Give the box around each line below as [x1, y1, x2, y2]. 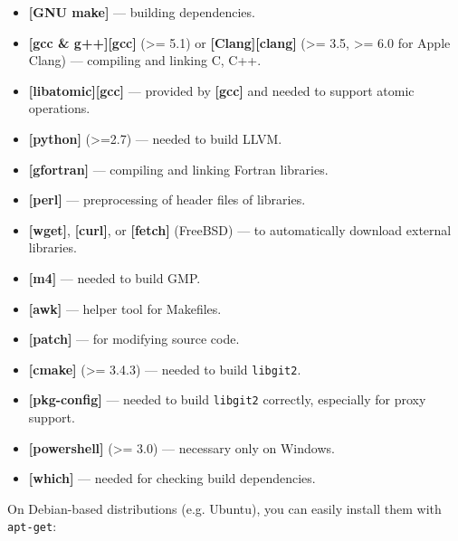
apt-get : [7, 517, 57, 536]
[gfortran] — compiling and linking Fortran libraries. [28, 159, 329, 178]
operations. [28, 99, 91, 118]
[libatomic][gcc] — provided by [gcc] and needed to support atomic [28, 81, 415, 100]
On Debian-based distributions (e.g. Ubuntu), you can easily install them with [7, 498, 442, 517]
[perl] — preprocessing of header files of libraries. [28, 190, 306, 209]
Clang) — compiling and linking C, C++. [28, 51, 262, 70]
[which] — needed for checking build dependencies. [28, 469, 316, 488]
